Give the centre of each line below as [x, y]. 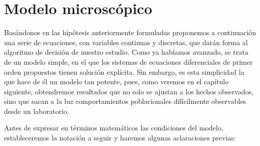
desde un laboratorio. [37, 111]
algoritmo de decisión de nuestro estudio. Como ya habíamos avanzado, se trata [126, 52]
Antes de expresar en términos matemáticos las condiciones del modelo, [114, 128]
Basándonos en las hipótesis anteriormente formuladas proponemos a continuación [130, 32]
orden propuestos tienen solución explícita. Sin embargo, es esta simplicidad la [124, 71]
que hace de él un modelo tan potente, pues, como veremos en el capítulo [116, 82]
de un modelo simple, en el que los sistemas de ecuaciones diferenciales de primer [128, 61]
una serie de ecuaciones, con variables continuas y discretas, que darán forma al [126, 42]
